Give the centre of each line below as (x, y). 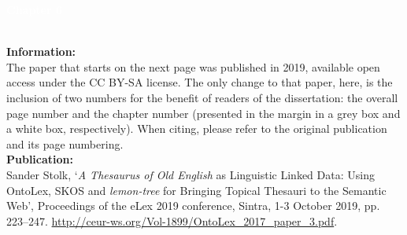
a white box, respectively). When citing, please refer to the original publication (197, 129)
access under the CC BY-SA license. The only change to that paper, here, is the (200, 82)
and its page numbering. (65, 143)
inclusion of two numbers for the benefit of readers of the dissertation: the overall (202, 97)
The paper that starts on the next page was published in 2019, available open (193, 66)
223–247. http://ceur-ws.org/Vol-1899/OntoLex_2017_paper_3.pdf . (172, 220)
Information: (41, 51)
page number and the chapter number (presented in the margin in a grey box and (203, 113)
